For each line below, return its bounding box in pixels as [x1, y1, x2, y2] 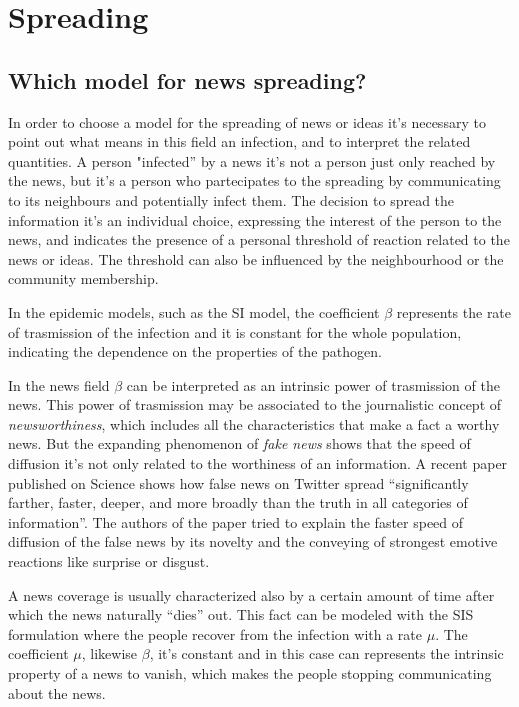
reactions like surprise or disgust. [8, 551, 210, 572]
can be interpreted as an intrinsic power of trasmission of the [126, 374, 500, 395]
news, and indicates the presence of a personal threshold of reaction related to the [8, 229, 510, 250]
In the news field [8, 374, 110, 395]
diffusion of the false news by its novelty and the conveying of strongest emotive [8, 531, 498, 552]
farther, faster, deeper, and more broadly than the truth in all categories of [8, 492, 468, 513]
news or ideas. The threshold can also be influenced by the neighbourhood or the [8, 248, 504, 269]
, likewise [81, 643, 138, 664]
